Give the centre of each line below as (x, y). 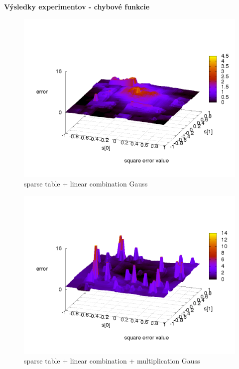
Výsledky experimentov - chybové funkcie (77, 6)
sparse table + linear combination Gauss (86, 184)
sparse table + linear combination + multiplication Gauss (112, 361)
